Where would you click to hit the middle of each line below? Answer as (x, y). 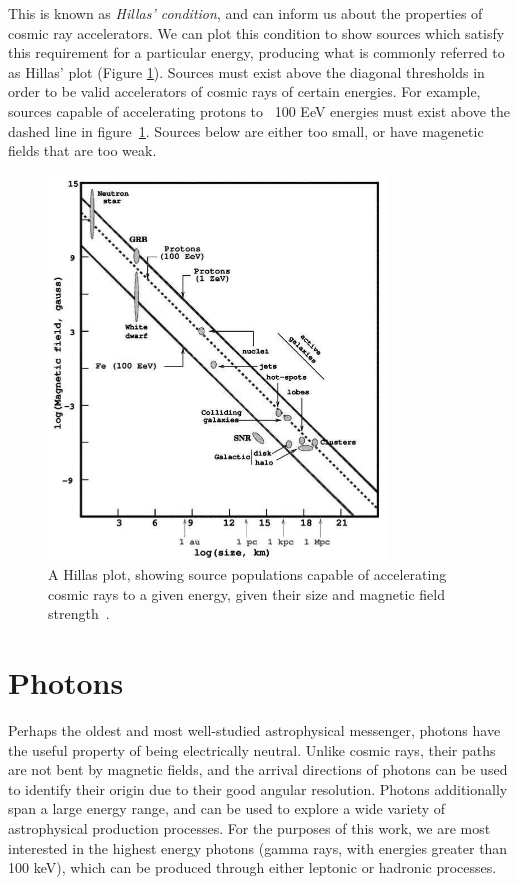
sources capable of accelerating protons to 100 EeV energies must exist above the (259, 110)
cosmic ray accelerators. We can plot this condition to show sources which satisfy (256, 32)
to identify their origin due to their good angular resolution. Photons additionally (258, 788)
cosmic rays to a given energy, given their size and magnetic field (246, 593)
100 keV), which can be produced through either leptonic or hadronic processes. (252, 867)
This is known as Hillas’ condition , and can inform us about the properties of (245, 13)
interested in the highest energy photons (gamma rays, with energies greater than (258, 847)
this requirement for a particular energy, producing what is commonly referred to (256, 52)
